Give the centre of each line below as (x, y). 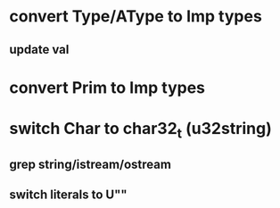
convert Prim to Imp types (107, 87)
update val (39, 50)
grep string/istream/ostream (91, 164)
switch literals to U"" (68, 195)
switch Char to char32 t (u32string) (140, 130)
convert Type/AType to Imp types (136, 17)
